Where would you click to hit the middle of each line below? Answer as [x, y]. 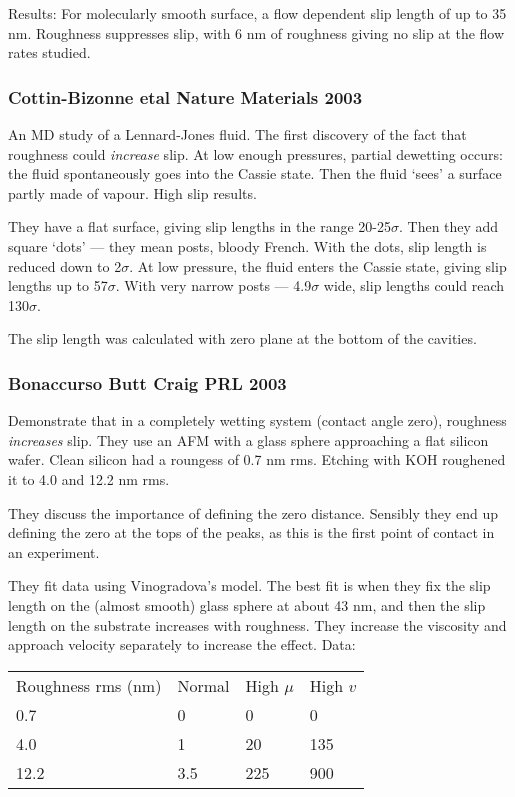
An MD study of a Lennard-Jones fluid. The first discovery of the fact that [237, 134]
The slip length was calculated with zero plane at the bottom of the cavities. [242, 338]
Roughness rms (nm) [89, 685]
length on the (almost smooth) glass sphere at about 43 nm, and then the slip [247, 604]
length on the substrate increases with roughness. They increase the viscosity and [257, 624]
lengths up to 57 [58, 285]
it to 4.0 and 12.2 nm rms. [89, 478]
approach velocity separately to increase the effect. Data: [182, 644]
